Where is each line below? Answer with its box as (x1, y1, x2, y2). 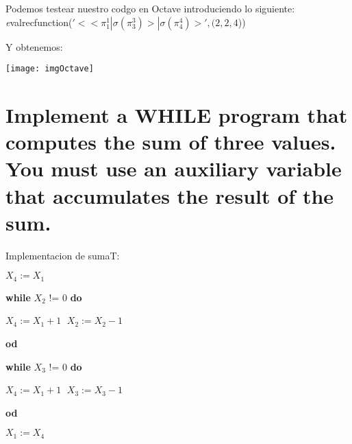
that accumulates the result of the (5, 181, 334, 209)
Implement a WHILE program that (5, 101, 348, 129)
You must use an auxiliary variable (5, 154, 342, 183)
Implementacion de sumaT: (5, 248, 120, 262)
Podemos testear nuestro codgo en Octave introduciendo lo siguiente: (5, 1, 295, 15)
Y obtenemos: (5, 39, 63, 54)
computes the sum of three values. (5, 128, 336, 156)
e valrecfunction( (5, 14, 73, 29)
